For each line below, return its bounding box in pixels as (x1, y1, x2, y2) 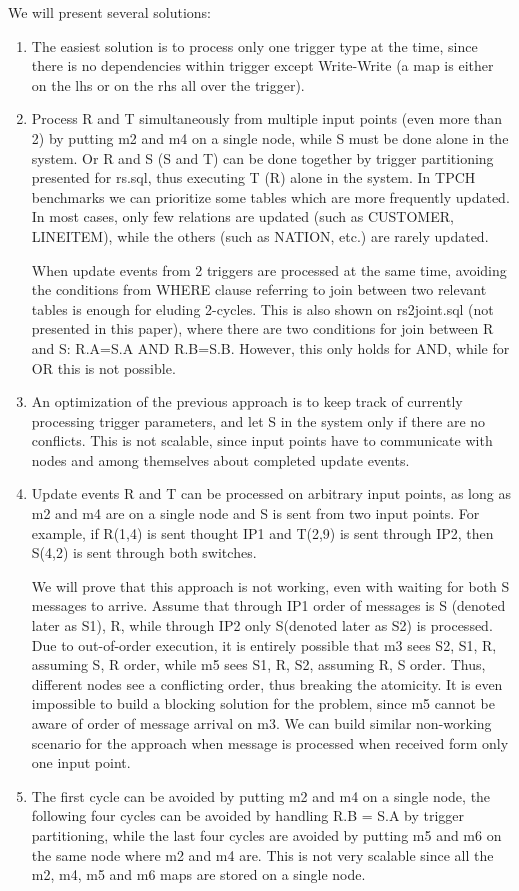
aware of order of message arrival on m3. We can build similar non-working (31, 713, 492, 733)
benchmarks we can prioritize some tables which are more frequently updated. (31, 186, 510, 207)
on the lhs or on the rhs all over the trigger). (31, 74, 305, 95)
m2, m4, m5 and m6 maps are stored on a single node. (31, 864, 366, 885)
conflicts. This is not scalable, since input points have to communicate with (31, 430, 493, 451)
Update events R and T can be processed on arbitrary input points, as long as (31, 483, 511, 504)
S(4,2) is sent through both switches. (31, 542, 257, 563)
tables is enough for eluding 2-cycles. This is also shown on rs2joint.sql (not (31, 298, 494, 319)
